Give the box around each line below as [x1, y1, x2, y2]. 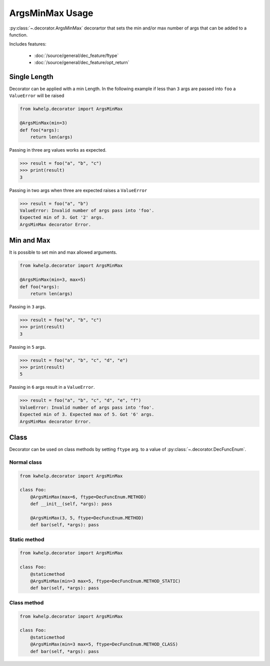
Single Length [9, 73, 53, 81]
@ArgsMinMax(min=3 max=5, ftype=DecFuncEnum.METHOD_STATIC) [30, 578, 181, 584]
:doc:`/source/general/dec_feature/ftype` [34, 53, 119, 59]
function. [9, 32, 28, 38]
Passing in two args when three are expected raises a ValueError [9, 187, 147, 193]
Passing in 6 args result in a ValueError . [9, 384, 95, 390]
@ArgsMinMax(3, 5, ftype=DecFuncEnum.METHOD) [30, 515, 144, 520]
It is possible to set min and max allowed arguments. [9, 249, 117, 255]
